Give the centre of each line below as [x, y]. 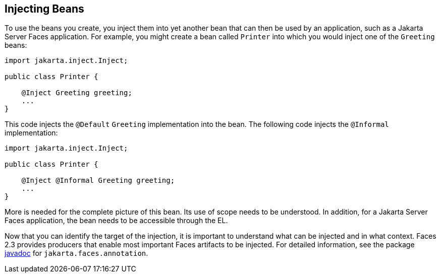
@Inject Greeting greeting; [77, 93]
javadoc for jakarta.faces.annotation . [76, 253]
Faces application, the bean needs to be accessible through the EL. [116, 221]
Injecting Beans [44, 9]
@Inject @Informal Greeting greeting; [98, 181]
